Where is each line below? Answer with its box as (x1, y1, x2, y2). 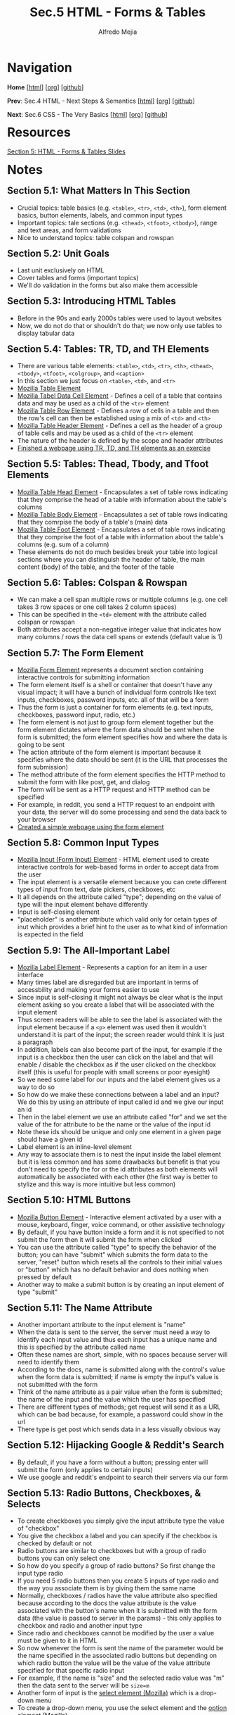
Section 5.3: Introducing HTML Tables (7, 295, 176, 307)
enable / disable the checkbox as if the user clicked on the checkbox (17, 1060, 217, 1069)
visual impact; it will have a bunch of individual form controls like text (17, 688, 217, 696)
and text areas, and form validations (17, 226, 121, 234)
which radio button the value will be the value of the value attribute (17, 1659, 211, 1667)
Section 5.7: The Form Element (7, 647, 144, 659)
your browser (17, 815, 57, 824)
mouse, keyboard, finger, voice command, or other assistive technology (17, 1220, 225, 1229)
